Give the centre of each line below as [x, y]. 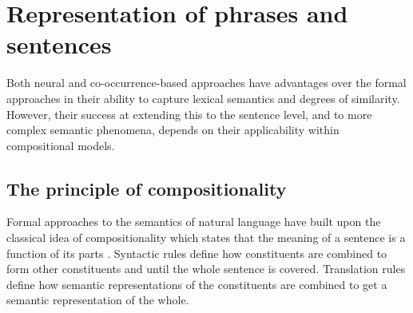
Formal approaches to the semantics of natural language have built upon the [194, 222]
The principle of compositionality [147, 188]
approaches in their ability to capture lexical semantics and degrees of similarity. [203, 98]
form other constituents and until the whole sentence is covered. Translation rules [206, 269]
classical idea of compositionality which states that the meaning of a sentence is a [206, 238]
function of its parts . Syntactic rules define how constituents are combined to [197, 253]
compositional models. [61, 145]
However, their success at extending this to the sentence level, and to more [189, 114]
